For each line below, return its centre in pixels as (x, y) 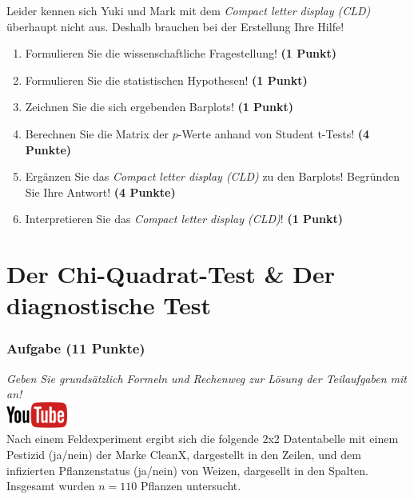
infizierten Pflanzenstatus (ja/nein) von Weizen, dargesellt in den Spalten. (187, 470)
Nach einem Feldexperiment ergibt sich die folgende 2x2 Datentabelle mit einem (203, 439)
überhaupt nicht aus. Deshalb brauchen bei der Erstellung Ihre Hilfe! (175, 26)
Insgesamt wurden (51, 486)
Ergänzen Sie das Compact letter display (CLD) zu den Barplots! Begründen (213, 176)
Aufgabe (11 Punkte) (76, 348)
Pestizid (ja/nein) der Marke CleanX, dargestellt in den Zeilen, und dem (184, 454)
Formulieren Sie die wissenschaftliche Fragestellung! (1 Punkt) (181, 53)
